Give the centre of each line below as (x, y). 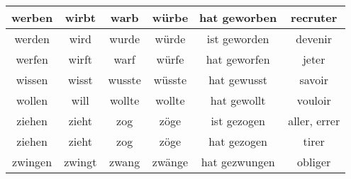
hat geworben (238, 17)
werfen (32, 59)
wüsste (170, 80)
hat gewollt (238, 100)
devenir (314, 39)
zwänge (170, 162)
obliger (314, 162)
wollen (32, 100)
